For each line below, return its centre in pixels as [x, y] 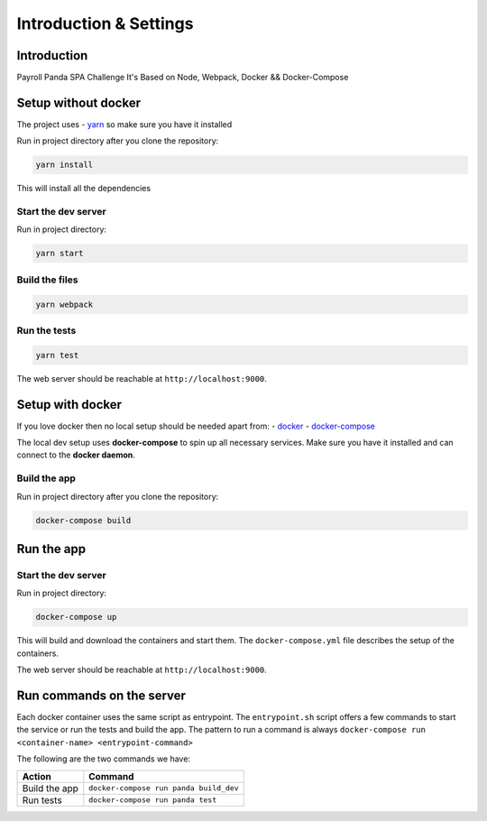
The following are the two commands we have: [104, 759]
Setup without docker [79, 102]
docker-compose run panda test [153, 800]
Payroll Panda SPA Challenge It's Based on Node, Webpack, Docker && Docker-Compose [183, 78]
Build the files [47, 280]
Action [37, 776]
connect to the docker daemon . [76, 455]
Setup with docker [69, 405]
